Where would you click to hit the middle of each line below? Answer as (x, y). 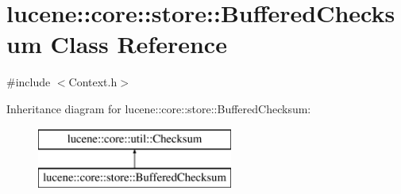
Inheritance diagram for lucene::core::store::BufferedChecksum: (159, 108)
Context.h (93, 82)
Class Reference (139, 44)
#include (29, 82)
